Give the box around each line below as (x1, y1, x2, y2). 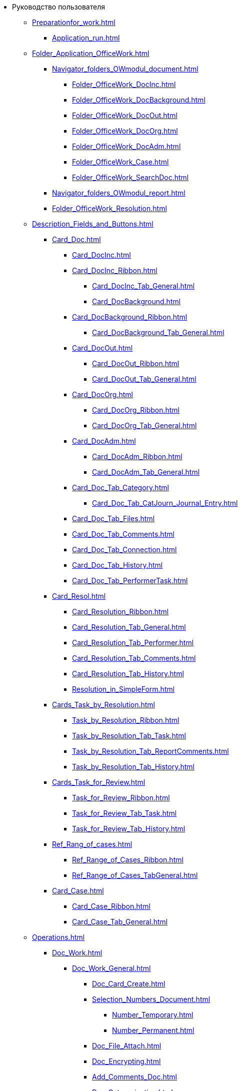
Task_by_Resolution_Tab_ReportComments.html (72, 747, 229, 755)
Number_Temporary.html (112, 1010, 193, 1019)
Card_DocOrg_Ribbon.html (92, 406, 179, 414)
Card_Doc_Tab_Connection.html (72, 545, 177, 554)
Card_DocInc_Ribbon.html (72, 266, 157, 275)
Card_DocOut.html (72, 344, 133, 352)
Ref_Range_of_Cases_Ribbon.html (72, 855, 183, 864)
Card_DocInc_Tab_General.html (92, 282, 195, 290)
